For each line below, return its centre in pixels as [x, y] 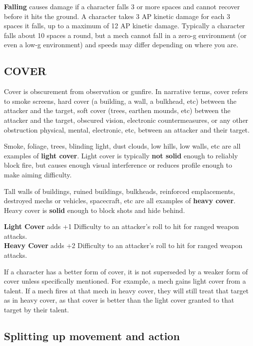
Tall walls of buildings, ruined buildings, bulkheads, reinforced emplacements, [120, 191]
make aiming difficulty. [38, 174]
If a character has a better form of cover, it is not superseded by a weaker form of [126, 271]
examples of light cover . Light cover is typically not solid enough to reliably [121, 155]
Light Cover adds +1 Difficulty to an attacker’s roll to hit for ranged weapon [121, 226]
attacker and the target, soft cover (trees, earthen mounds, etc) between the [117, 110]
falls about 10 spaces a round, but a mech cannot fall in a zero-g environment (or [125, 35]
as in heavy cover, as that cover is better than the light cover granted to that [119, 300]
